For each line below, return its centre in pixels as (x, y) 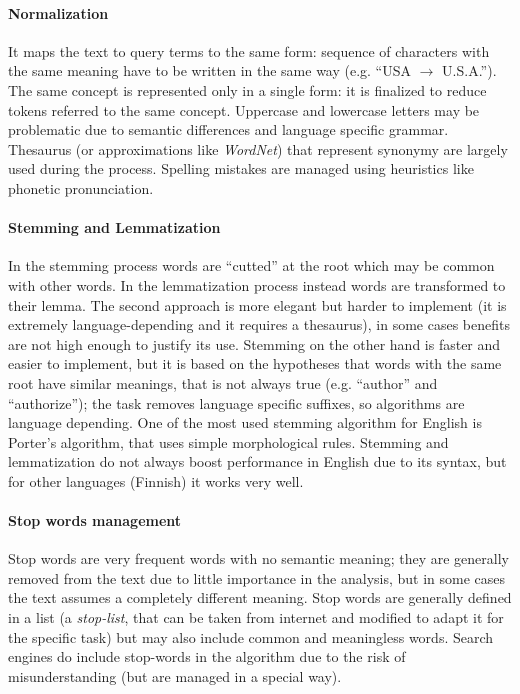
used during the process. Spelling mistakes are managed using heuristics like (241, 168)
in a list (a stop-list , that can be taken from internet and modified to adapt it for (256, 617)
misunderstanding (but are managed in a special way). (175, 675)
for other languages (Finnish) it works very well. (156, 480)
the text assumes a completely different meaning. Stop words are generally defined (260, 597)
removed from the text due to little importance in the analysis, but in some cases (257, 577)
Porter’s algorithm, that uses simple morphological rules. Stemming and (228, 441)
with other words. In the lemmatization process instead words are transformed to (257, 284)
